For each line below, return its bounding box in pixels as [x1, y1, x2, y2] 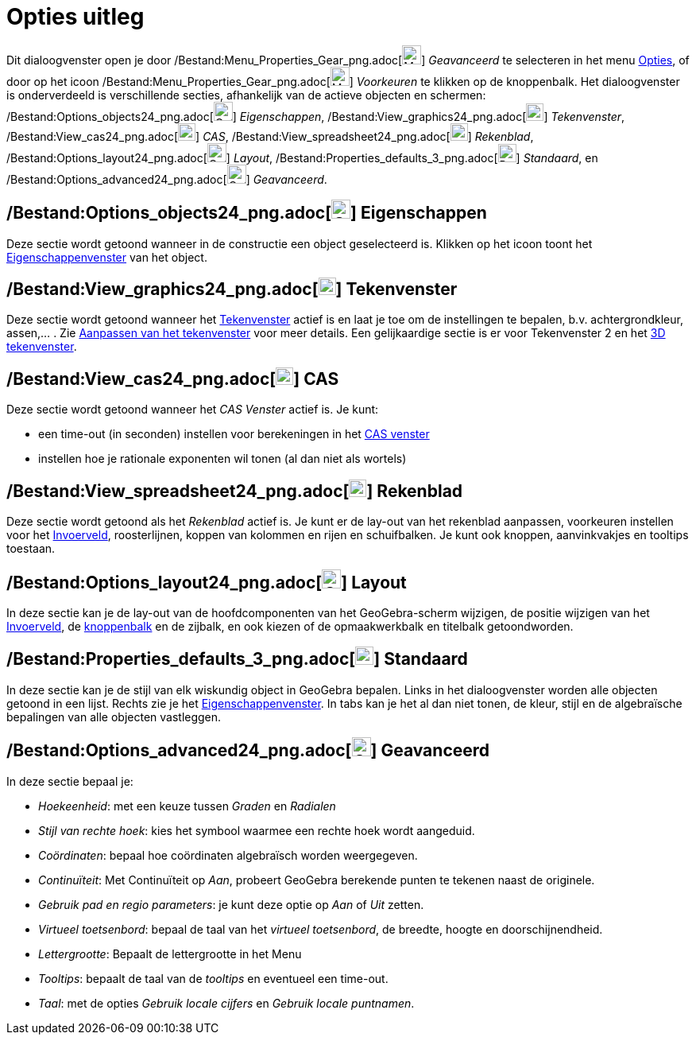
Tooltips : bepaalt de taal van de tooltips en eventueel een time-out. [38, 971, 389, 985]
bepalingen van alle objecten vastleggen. [6, 709, 222, 724]
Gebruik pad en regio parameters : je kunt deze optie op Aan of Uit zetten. [38, 897, 424, 911]
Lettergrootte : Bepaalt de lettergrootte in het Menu [38, 946, 302, 961]
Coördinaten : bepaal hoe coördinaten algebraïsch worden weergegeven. [38, 848, 418, 862]
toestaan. [6, 542, 56, 556]
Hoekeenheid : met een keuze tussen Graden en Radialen [38, 798, 336, 813]
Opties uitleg [6, 3, 145, 30]
